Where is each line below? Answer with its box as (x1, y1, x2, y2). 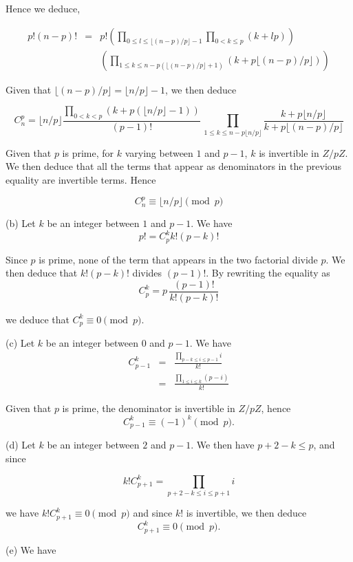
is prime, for (62, 145, 114, 160)
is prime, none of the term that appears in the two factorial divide (39, 252, 318, 266)
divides (132, 266, 162, 280)
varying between (125, 145, 193, 160)
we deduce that (6, 312, 69, 326)
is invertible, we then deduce (186, 506, 307, 520)
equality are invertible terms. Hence (6, 173, 156, 186)
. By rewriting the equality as (206, 266, 330, 280)
